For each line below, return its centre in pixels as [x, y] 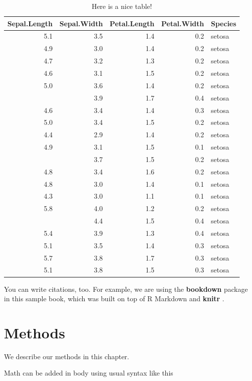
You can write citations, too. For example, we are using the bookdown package [126, 289]
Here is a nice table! [122, 6]
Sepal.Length [30, 23]
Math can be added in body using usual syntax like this [89, 373]
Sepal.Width [81, 23]
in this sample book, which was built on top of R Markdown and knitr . [114, 299]
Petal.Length [132, 23]
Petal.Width [183, 23]
